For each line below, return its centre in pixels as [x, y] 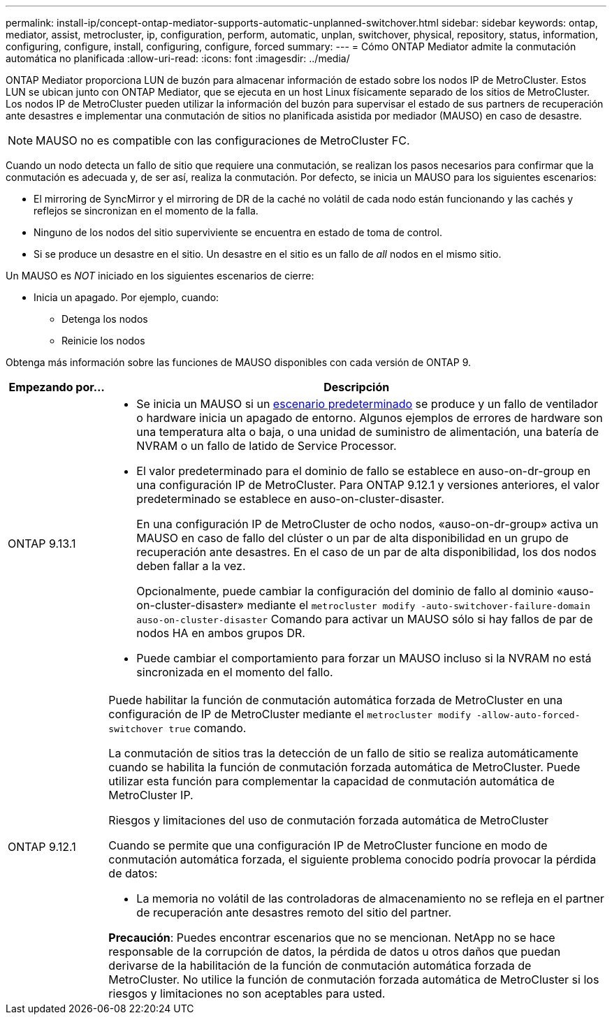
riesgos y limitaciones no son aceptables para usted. [247, 993]
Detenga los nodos [105, 319]
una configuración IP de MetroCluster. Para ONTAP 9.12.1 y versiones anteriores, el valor [368, 485]
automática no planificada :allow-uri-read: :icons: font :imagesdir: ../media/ [178, 58]
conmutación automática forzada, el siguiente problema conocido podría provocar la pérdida [352, 859]
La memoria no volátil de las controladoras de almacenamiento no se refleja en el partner [370, 898]
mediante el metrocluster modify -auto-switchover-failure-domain [418, 605]
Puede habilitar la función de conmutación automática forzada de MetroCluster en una [336, 700]
